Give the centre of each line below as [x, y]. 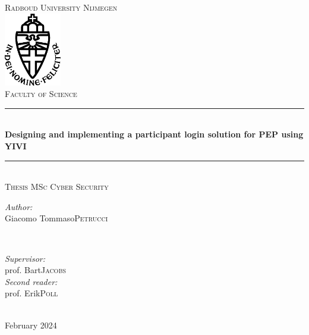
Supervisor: [25, 258]
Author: [19, 206]
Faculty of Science [41, 94]
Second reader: [31, 281]
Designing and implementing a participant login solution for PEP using [154, 134]
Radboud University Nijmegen [61, 7]
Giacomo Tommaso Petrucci [56, 218]
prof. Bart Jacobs [36, 270]
